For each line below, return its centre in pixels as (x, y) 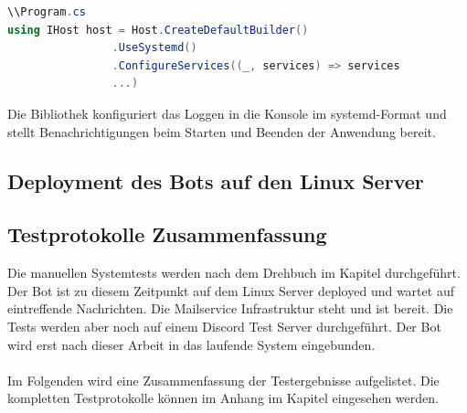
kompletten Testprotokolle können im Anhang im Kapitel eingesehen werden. (223, 398)
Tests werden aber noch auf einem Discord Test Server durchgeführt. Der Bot (224, 326)
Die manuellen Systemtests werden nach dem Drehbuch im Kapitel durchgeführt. (234, 273)
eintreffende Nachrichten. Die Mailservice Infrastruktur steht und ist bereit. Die (230, 308)
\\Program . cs (47, 12)
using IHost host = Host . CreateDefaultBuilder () (158, 30)
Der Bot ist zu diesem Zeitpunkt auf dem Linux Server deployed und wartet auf (231, 290)
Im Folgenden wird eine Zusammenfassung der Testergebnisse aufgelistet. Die (223, 380)
